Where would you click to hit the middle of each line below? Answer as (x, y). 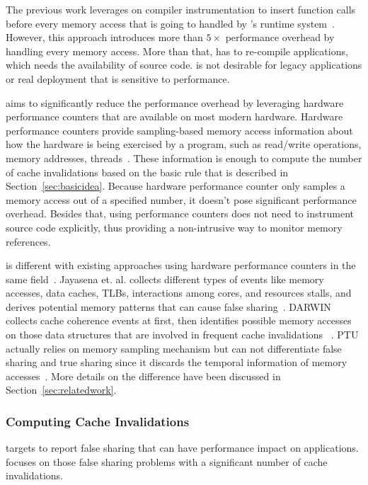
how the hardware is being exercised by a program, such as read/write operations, (184, 144)
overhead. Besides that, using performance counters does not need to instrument (180, 213)
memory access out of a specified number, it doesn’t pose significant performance (181, 199)
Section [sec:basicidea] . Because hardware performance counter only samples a (176, 186)
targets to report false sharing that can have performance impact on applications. (182, 448)
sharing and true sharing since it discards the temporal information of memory (177, 362)
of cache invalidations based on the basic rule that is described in (147, 172)
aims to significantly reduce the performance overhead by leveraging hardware (175, 102)
